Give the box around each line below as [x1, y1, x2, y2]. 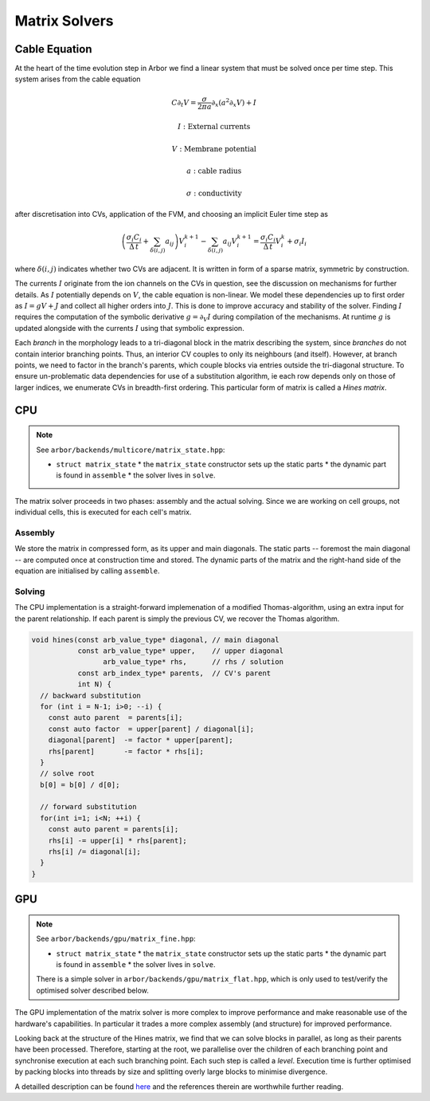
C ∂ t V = [171, 98, 197, 108]
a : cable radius [186, 167, 242, 175]
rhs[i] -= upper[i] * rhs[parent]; [48, 836, 187, 845]
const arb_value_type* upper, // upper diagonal [77, 647, 284, 655]
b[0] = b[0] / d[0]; [40, 780, 120, 789]
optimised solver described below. [36, 985, 149, 995]
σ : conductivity [186, 188, 242, 198]
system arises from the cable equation [14, 74, 141, 84]
